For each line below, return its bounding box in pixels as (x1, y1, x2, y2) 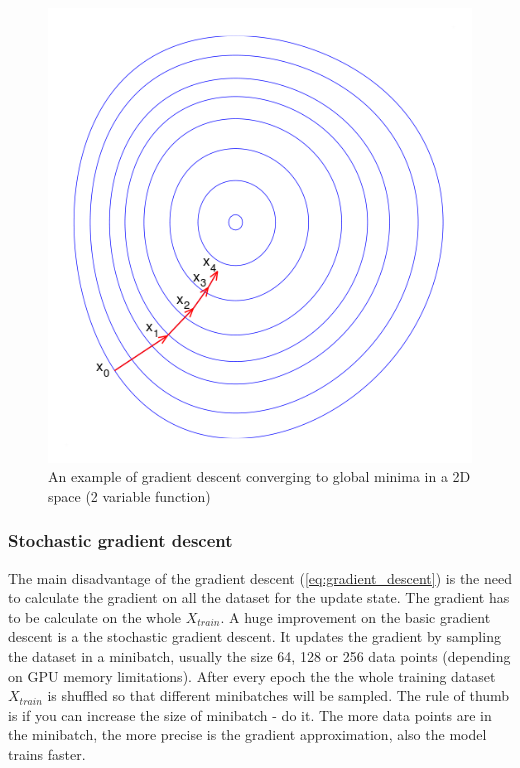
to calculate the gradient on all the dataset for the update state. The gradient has (8, 587, 510, 608)
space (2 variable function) (48, 485, 211, 506)
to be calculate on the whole (8, 606, 182, 627)
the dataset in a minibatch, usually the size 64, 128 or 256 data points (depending (8, 646, 511, 667)
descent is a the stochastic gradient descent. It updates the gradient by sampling (8, 626, 501, 647)
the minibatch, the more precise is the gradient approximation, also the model (8, 724, 487, 745)
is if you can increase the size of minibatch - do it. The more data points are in (8, 704, 492, 725)
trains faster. (8, 743, 86, 764)
